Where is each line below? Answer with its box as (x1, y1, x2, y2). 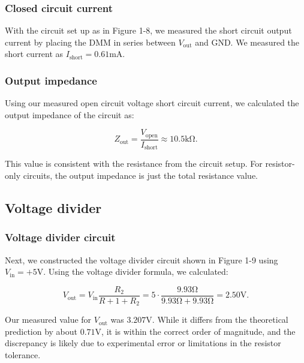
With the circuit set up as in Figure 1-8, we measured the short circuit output (5, 24, 292, 37)
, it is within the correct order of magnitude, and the (101, 325, 296, 337)
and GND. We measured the (195, 35, 300, 48)
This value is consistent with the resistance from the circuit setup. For (5, 157, 263, 170)
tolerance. (5, 349, 41, 361)
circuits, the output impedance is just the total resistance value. (23, 169, 258, 181)
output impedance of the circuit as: (5, 108, 134, 121)
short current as (5, 47, 64, 60)
